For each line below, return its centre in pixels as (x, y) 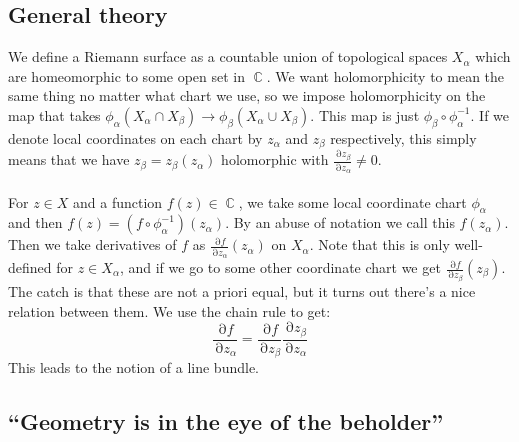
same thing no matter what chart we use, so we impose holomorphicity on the (247, 95)
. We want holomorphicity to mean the (385, 75)
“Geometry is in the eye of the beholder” (226, 421)
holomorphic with (275, 159)
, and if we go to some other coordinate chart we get (280, 267)
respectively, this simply (403, 137)
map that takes (54, 114)
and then (35, 222)
